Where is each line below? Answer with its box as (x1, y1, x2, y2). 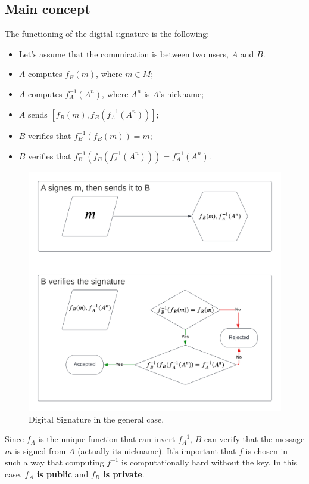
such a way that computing (5, 456, 104, 468)
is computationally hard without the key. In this (121, 456, 298, 468)
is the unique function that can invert (38, 433, 176, 445)
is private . (103, 467, 145, 480)
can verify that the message (204, 433, 305, 445)
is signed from (14, 444, 66, 457)
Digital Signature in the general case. (29, 412, 164, 425)
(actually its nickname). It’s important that (77, 444, 236, 457)
